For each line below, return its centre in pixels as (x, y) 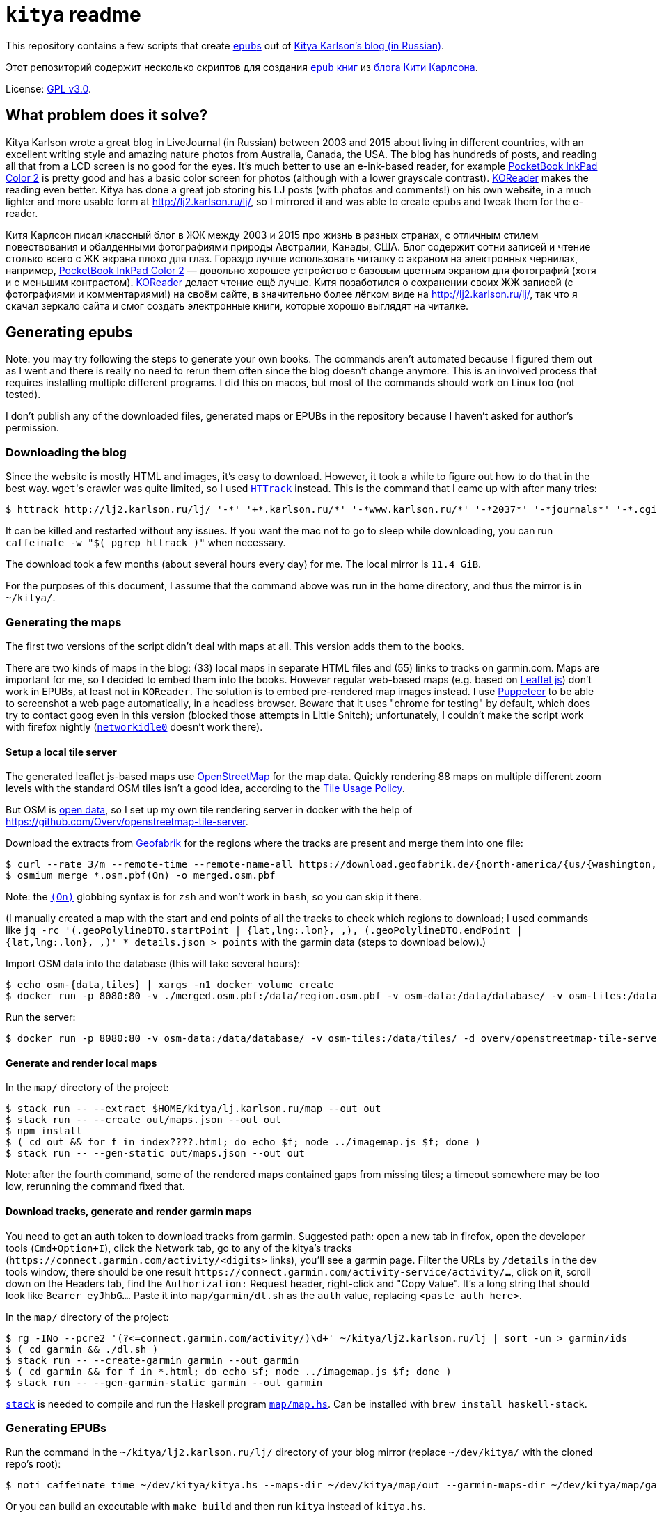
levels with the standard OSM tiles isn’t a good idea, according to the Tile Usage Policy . (205, 788)
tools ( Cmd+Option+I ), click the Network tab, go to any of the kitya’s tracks (179, 1248)
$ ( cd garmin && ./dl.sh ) (82, 1349)
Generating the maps (64, 622)
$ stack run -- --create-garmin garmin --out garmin (152, 1360)
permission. (32, 428)
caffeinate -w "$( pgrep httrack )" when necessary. (146, 543)
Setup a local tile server (61, 752)
